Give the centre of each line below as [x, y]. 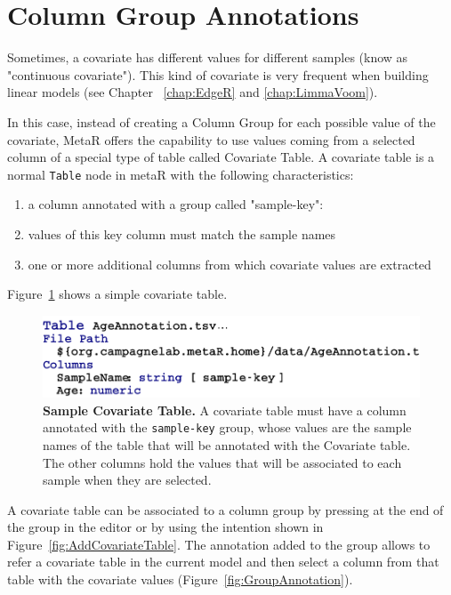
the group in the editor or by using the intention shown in [165, 527]
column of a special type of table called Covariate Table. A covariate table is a [221, 157]
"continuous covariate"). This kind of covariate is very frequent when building [218, 74]
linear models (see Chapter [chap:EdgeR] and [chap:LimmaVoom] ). [193, 92]
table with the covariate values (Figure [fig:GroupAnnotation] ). [180, 579]
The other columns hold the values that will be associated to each [222, 462]
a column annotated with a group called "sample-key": [176, 204]
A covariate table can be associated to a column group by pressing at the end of [225, 509]
